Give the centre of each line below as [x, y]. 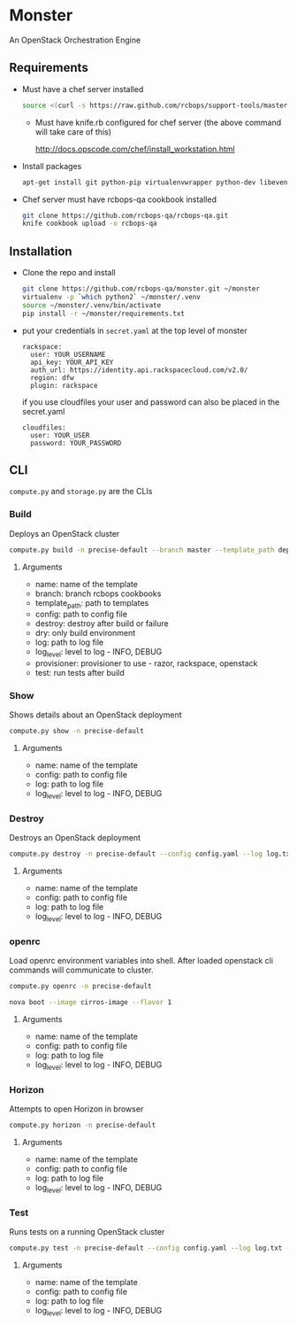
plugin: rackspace [64, 385]
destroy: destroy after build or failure [102, 624]
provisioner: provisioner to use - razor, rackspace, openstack [146, 663]
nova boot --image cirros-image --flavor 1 [91, 1003]
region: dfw [52, 377]
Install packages [52, 166]
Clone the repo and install [69, 273]
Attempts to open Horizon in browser [76, 1109]
